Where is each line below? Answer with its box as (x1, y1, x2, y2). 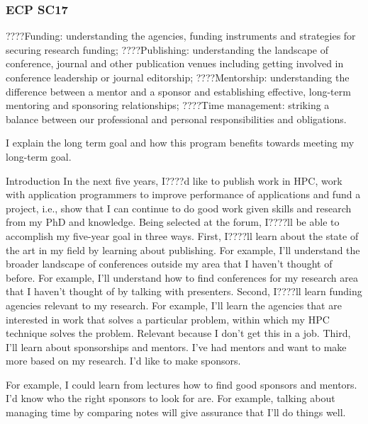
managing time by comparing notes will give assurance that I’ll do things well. (6, 405, 346, 420)
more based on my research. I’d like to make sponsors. (6, 353, 241, 368)
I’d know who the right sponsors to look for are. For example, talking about (6, 391, 335, 406)
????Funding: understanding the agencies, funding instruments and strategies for (6, 28, 356, 43)
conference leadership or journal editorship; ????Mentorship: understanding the (6, 70, 350, 84)
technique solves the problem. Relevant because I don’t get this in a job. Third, (6, 326, 351, 340)
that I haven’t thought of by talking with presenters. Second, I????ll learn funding (6, 284, 362, 299)
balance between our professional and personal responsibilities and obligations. (6, 111, 347, 126)
